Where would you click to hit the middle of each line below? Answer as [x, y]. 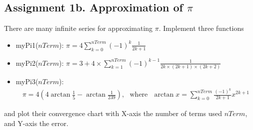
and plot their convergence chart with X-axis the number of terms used [113, 113]
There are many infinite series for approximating [78, 28]
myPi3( [27, 81]
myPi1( [27, 45]
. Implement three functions [201, 28]
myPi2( [27, 63]
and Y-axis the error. [36, 123]
